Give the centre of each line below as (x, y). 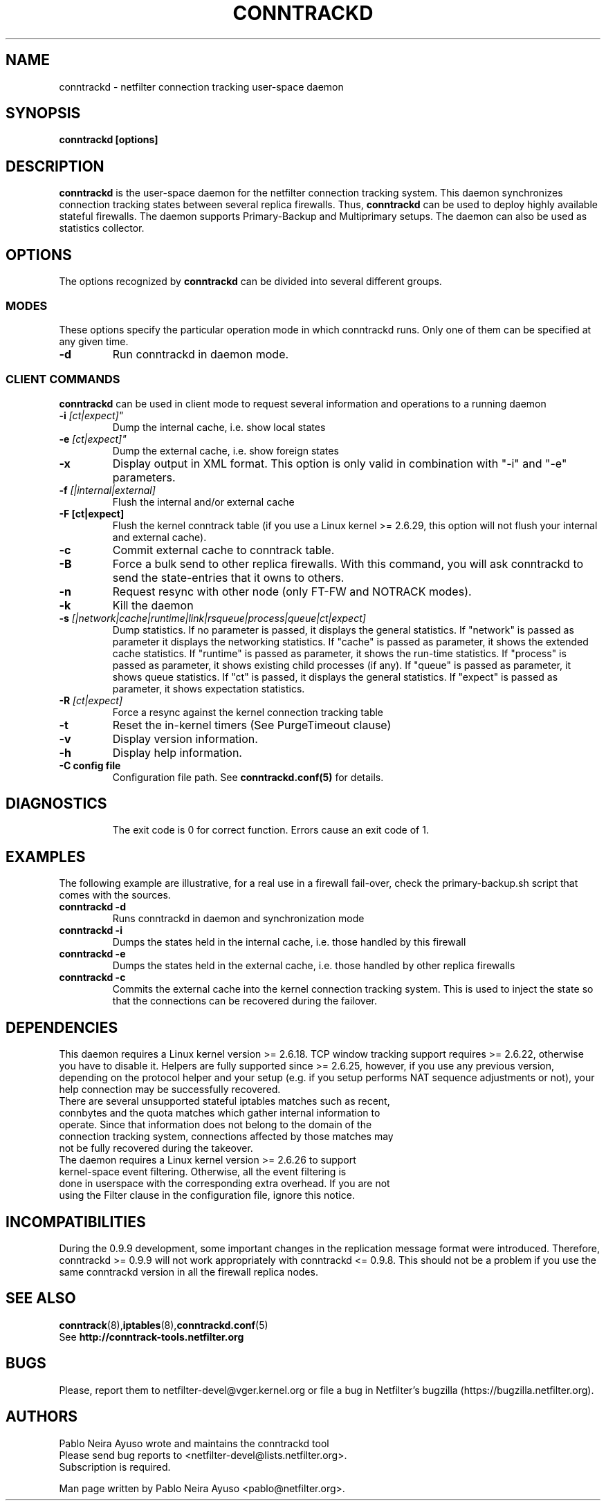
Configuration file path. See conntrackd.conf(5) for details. (248, 777)
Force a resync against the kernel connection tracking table (248, 712)
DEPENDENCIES (62, 1027)
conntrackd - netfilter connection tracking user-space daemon (201, 86)
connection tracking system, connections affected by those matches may (226, 1137)
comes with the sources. (115, 895)
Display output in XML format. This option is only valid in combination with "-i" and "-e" (340, 463)
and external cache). (159, 537)
